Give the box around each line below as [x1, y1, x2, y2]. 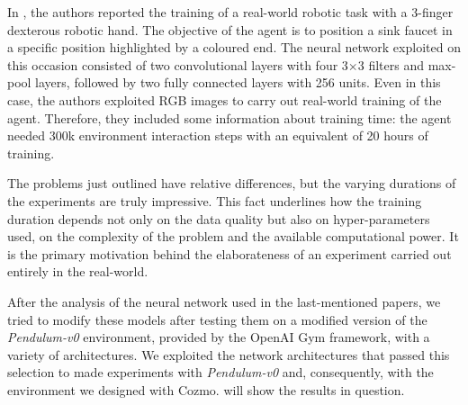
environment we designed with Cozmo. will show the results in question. [7, 380, 405, 399]
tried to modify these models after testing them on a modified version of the [7, 310, 427, 328]
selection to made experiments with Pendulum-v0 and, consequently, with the [7, 363, 434, 382]
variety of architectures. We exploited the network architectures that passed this [7, 345, 450, 364]
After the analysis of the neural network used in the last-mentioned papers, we [7, 292, 441, 310]
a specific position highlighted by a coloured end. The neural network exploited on [7, 38, 461, 57]
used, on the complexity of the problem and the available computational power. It [7, 227, 459, 246]
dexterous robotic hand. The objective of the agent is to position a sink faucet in [7, 20, 453, 39]
